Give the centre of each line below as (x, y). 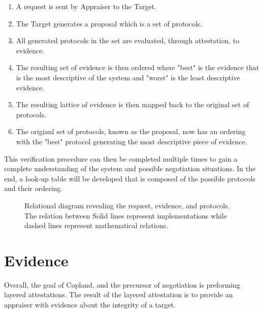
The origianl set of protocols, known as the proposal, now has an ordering (131, 131)
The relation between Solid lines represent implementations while (126, 215)
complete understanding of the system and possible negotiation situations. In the (130, 168)
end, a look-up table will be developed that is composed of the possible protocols (130, 178)
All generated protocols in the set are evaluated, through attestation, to (128, 40)
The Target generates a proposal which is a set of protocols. (109, 23)
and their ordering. (34, 188)
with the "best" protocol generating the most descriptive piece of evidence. (131, 141)
